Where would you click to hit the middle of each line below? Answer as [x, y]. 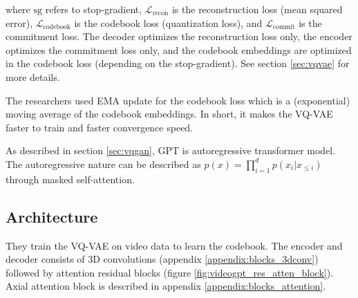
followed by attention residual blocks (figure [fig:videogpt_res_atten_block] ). [170, 272]
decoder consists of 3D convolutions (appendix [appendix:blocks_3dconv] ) [162, 259]
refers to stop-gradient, [94, 9]
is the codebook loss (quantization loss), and [168, 22]
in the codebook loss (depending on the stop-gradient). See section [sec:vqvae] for [178, 63]
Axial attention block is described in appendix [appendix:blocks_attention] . [166, 286]
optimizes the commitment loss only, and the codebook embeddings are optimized [179, 49]
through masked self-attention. [70, 179]
